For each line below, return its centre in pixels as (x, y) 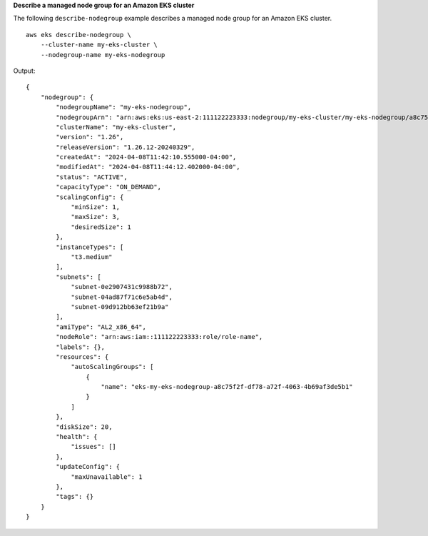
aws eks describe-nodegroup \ (79, 35)
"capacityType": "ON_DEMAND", (109, 187)
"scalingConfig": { (90, 197)
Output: (24, 71)
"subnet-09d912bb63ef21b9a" (120, 307)
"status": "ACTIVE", (92, 177)
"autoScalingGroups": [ (112, 367)
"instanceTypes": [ (90, 247)
